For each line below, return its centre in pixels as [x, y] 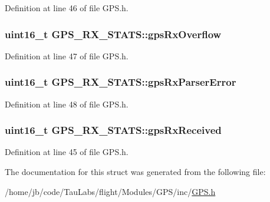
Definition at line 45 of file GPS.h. [67, 152]
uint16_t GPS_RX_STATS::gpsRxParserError [121, 82]
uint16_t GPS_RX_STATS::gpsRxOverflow [113, 34]
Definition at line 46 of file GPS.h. [67, 8]
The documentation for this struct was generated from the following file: [135, 172]
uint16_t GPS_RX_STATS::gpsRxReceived [113, 130]
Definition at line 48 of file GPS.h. [67, 104]
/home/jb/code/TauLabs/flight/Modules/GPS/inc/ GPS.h [110, 191]
